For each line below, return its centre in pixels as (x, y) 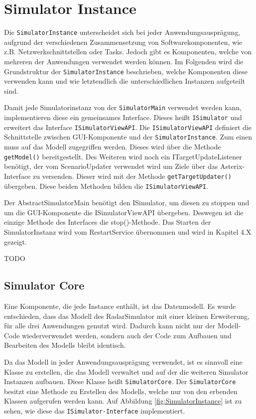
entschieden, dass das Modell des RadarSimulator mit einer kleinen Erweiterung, (127, 316)
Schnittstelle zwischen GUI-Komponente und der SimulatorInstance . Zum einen (128, 137)
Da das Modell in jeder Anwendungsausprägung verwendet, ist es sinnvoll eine (123, 361)
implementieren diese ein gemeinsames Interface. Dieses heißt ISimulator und (123, 117)
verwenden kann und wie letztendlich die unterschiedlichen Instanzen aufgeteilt (125, 81)
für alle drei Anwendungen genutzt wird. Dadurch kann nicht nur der (110, 326)
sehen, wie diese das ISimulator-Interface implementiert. (95, 410)
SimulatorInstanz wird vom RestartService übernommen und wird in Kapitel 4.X (128, 231)
